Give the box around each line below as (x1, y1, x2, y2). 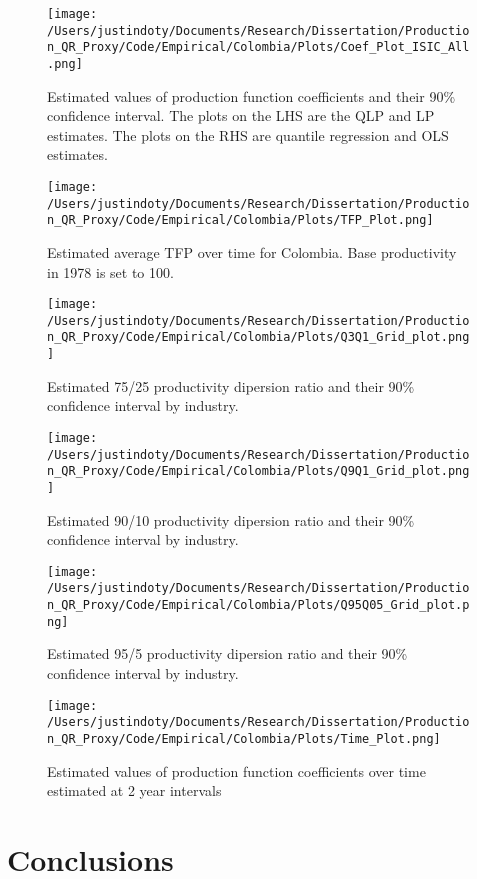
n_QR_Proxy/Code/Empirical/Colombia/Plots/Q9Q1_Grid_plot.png (47, 464, 470, 479)
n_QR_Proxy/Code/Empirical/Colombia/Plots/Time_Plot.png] (47, 731, 441, 746)
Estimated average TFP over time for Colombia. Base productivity (47, 241, 457, 262)
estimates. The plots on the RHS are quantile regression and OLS (47, 124, 449, 145)
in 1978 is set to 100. (47, 261, 174, 282)
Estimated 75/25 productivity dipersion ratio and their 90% (47, 375, 415, 396)
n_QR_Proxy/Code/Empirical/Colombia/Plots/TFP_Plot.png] (47, 213, 434, 228)
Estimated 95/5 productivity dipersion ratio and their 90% (47, 643, 408, 664)
